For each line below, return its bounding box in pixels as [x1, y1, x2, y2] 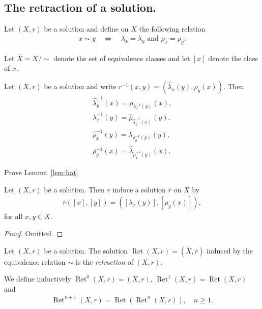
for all [4, 211, 23, 221]
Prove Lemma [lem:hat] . [4, 167, 80, 178]
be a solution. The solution [44, 245, 128, 256]
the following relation [139, 23, 206, 34]
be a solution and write [44, 80, 117, 91]
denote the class [208, 52, 258, 63]
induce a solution [112, 184, 166, 194]
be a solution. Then [44, 184, 105, 194]
